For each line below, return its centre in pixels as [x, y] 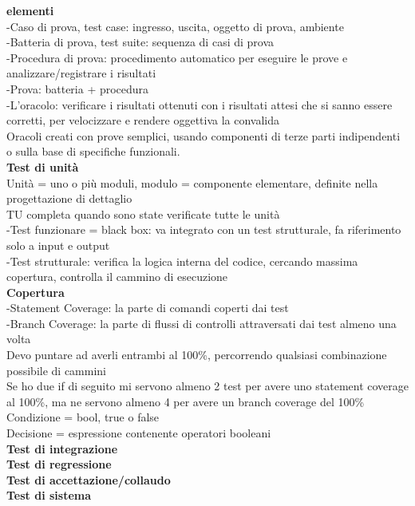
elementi [30, 10]
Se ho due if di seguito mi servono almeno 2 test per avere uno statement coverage [207, 386]
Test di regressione [59, 464]
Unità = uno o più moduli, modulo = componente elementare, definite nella [192, 182]
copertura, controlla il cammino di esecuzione [117, 277]
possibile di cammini [56, 370]
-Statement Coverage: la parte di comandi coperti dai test [148, 308]
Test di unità [43, 166]
